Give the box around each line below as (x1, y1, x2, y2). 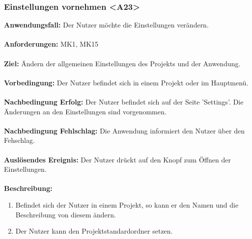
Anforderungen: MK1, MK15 (4, 39, 99, 49)
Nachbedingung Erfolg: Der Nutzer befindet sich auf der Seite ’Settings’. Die (4, 96, 244, 106)
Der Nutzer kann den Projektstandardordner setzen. (15, 226, 173, 236)
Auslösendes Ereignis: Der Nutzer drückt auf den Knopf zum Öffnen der (4, 154, 231, 164)
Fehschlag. (4, 135, 35, 145)
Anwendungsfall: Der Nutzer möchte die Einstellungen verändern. (4, 20, 209, 30)
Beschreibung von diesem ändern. (15, 209, 116, 219)
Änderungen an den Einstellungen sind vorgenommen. (4, 106, 167, 116)
